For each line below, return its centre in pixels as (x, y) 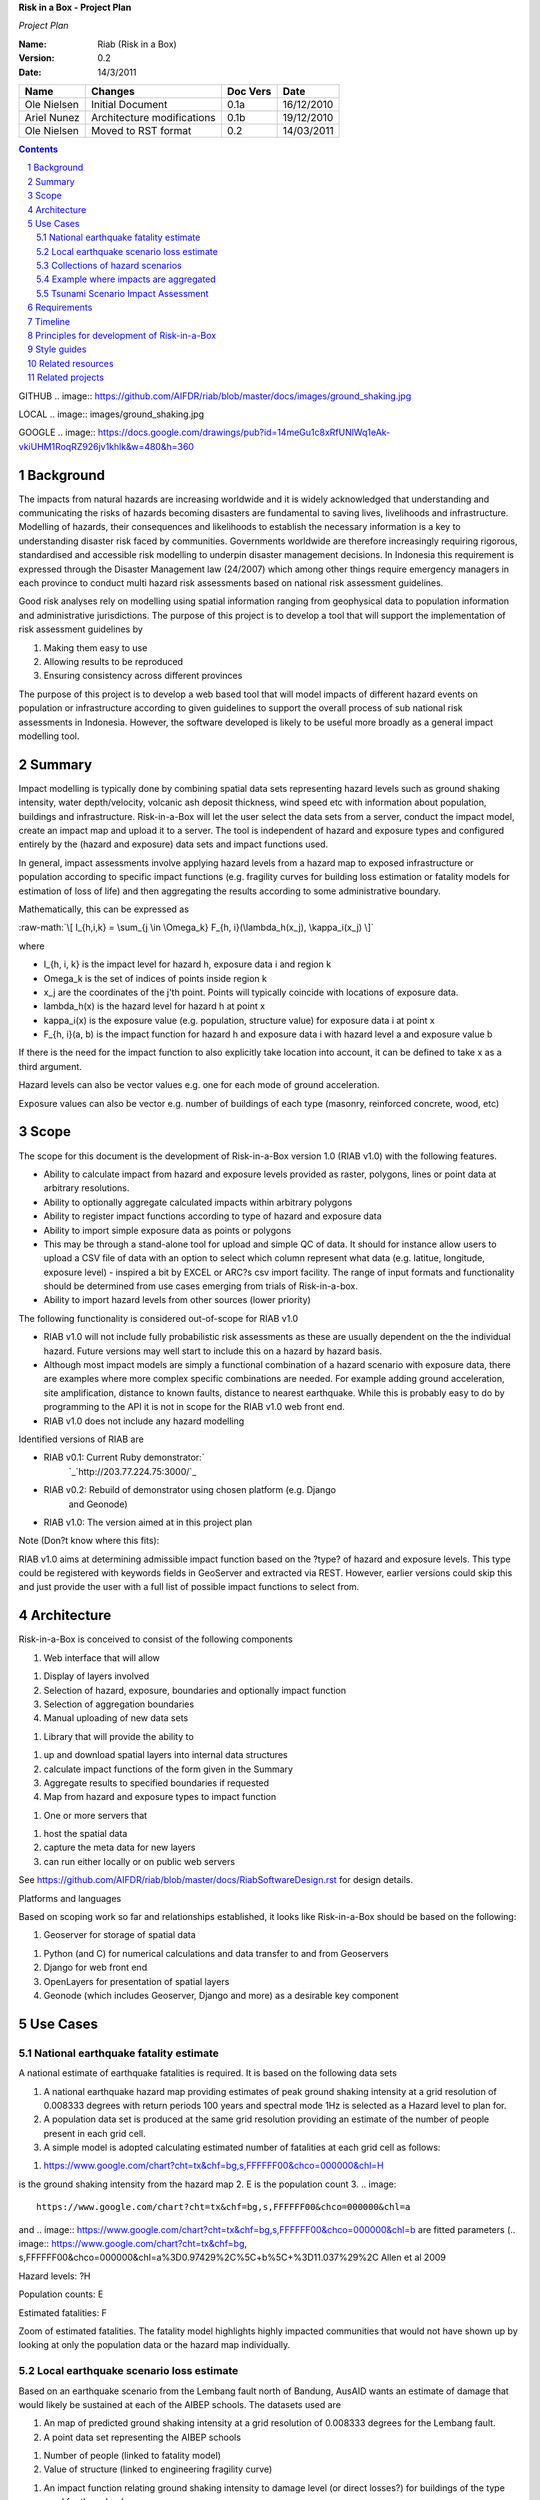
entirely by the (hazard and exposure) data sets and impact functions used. (173, 844)
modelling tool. (49, 736)
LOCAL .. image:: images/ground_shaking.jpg (111, 414)
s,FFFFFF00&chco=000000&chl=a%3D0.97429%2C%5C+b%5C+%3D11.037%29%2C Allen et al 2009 (232, 2257)
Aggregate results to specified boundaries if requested (156, 1782)
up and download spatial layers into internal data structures (166, 1755)
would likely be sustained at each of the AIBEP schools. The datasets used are (180, 2404)
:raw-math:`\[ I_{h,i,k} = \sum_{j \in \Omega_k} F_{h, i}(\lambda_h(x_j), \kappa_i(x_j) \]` (196, 927)
